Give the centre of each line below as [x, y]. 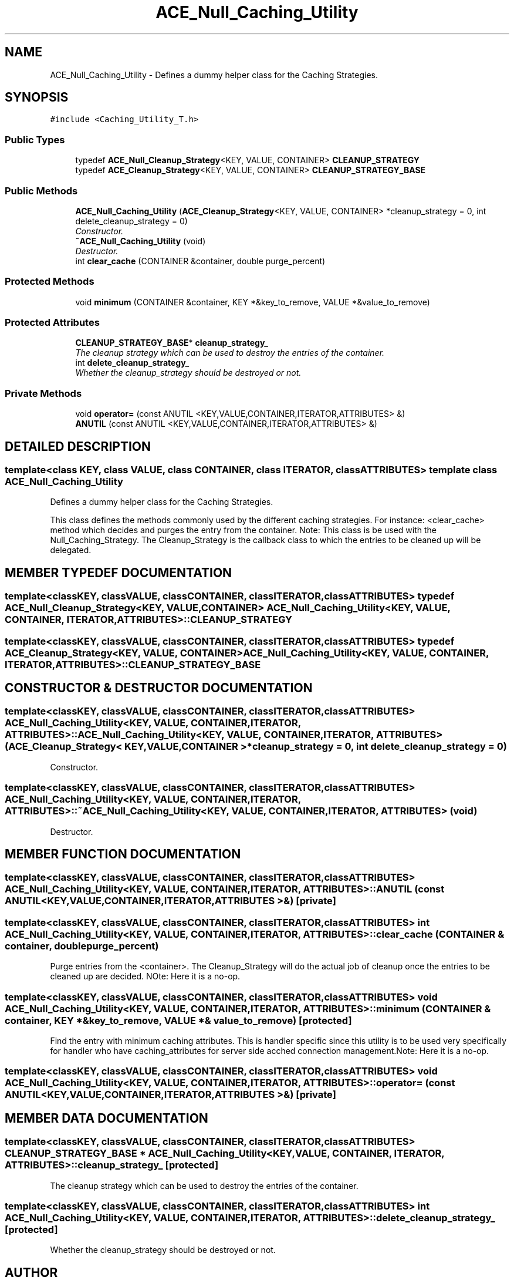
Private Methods [43, 393]
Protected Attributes [52, 323]
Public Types [35, 139]
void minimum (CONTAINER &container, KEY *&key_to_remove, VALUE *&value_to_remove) [253, 302]
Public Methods [41, 191]
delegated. [71, 550]
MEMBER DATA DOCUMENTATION [106, 1118]
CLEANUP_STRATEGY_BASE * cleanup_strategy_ [172, 343]
